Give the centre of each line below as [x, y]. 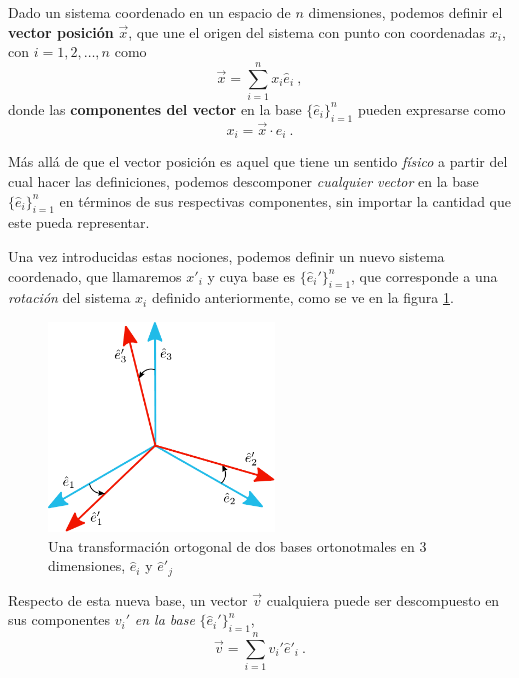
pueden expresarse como [431, 108]
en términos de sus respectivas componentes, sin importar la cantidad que [285, 200]
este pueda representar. [79, 222]
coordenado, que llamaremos [95, 275]
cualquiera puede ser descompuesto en [383, 599]
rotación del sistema [69, 297]
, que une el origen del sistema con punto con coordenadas [307, 31]
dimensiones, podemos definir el [405, 12]
